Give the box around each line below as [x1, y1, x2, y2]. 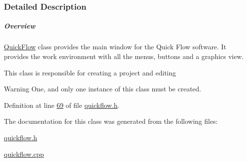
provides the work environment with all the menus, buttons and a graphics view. [4, 51, 244, 61]
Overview [4, 21, 35, 31]
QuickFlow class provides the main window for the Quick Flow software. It [4, 42, 227, 52]
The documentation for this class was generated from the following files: [4, 116, 218, 126]
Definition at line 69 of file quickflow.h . [4, 100, 120, 110]
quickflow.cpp [4, 148, 44, 159]
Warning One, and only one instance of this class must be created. [4, 84, 201, 94]
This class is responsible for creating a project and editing [4, 67, 176, 77]
